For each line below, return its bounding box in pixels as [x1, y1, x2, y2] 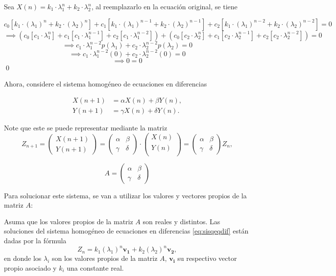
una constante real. [67, 262, 124, 273]
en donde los [4, 253, 42, 263]
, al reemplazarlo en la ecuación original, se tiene [91, 1, 238, 11]
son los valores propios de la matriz [51, 253, 158, 263]
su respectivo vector [177, 253, 237, 263]
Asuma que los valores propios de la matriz [4, 216, 133, 226]
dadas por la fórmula [4, 235, 67, 245]
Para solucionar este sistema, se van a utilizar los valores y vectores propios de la [4, 190, 247, 200]
